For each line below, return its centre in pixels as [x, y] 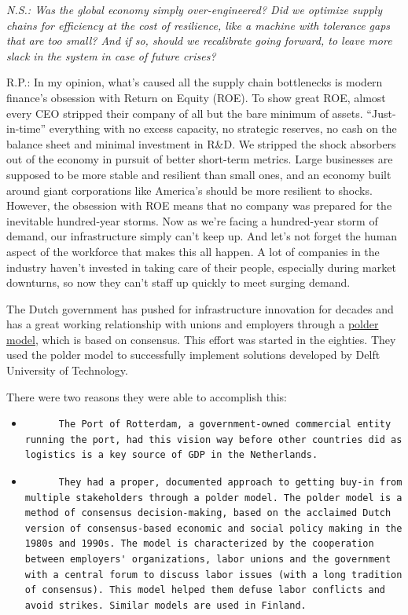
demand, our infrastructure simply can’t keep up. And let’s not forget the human [202, 236]
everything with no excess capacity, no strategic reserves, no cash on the [223, 128]
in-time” [26, 128]
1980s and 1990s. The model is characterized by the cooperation [199, 544]
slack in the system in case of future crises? [111, 55]
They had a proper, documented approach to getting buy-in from [230, 483]
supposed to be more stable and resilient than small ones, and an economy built [199, 174]
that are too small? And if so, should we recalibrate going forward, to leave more [199, 40]
